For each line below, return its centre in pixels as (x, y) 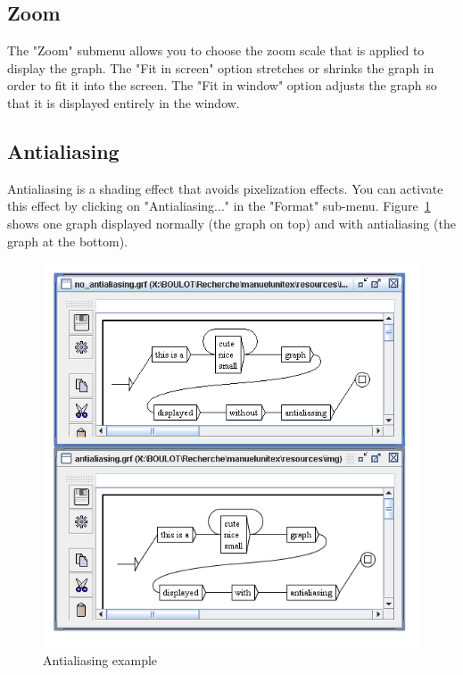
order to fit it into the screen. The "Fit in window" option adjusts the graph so (222, 85)
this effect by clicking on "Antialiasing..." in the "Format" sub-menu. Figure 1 (219, 206)
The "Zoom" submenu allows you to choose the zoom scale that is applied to (216, 50)
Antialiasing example (100, 659)
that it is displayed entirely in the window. (124, 102)
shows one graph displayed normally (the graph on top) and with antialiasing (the (231, 223)
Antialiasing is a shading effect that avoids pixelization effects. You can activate (225, 188)
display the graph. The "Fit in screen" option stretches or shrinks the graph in (221, 67)
